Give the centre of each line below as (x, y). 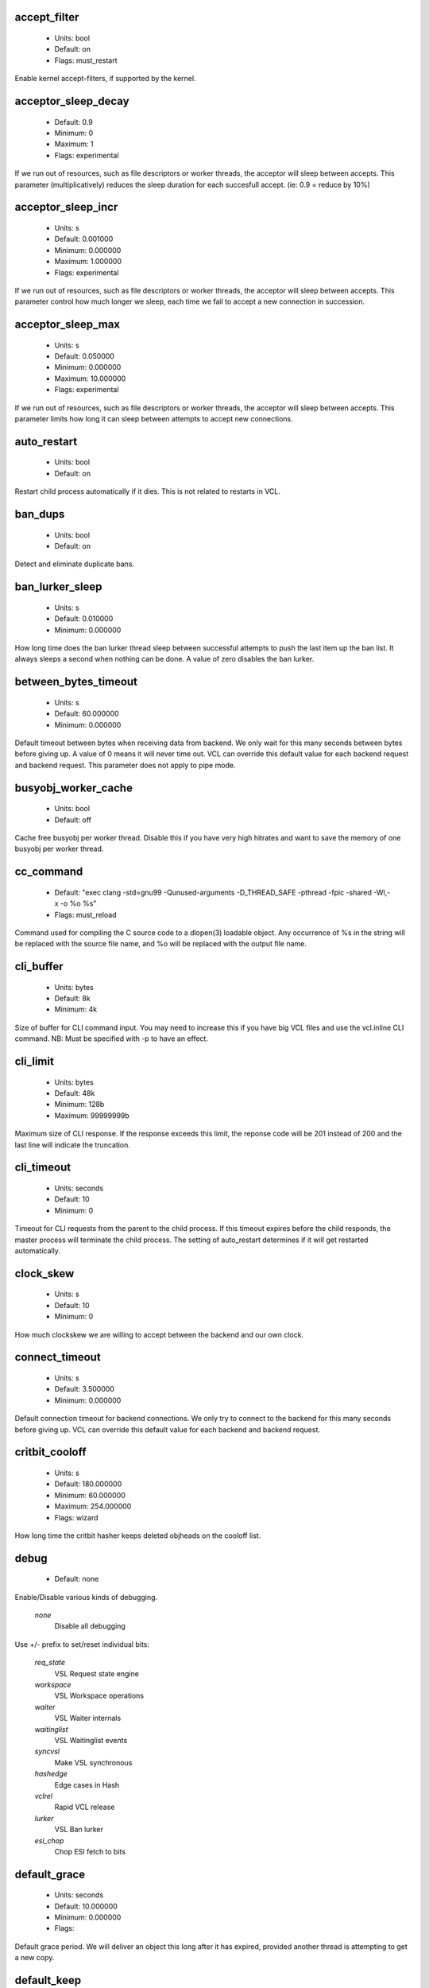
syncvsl (47, 1751)
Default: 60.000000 (87, 714)
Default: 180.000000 (88, 1484)
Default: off (73, 820)
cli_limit (35, 1062)
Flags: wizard (76, 1517)
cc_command (49, 872)
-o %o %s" (78, 903)
